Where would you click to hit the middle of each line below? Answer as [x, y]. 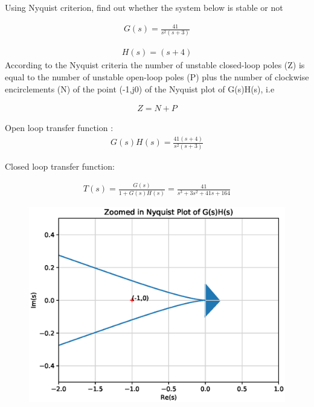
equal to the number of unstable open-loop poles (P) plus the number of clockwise [157, 77]
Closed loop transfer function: [60, 166]
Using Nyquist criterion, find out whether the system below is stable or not [144, 7]
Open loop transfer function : [59, 128]
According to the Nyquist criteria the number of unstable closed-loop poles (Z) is [155, 65]
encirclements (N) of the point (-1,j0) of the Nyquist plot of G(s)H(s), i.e [140, 88]
